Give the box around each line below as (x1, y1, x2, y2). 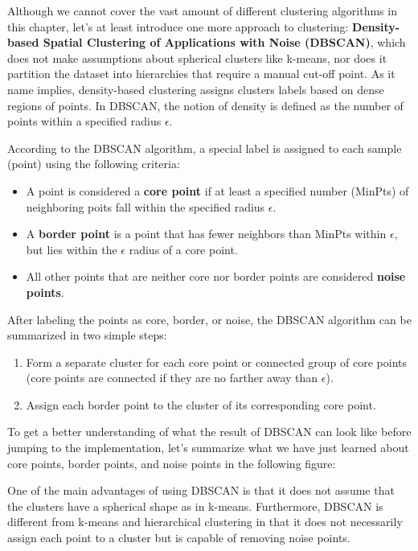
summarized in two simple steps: (7, 327, 167, 343)
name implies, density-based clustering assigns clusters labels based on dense (7, 80, 384, 97)
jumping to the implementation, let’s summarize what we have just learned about (7, 439, 409, 456)
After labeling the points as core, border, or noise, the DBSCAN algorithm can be (7, 310, 412, 327)
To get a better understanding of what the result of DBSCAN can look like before (7, 423, 412, 440)
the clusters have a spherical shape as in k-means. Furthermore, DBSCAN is (7, 497, 383, 514)
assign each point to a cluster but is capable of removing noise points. (7, 529, 350, 546)
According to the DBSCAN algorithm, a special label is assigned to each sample (7, 139, 402, 156)
